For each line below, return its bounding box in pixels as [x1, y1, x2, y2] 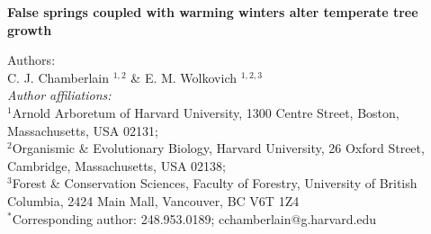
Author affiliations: [7, 85, 112, 104]
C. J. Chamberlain [7, 67, 110, 86]
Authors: [7, 50, 56, 69]
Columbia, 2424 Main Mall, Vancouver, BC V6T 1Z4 [7, 191, 300, 210]
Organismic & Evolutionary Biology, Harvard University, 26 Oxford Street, [12, 139, 425, 157]
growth [7, 20, 52, 39]
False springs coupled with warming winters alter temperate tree [7, 3, 418, 21]
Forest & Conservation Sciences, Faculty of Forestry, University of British [12, 174, 418, 193]
